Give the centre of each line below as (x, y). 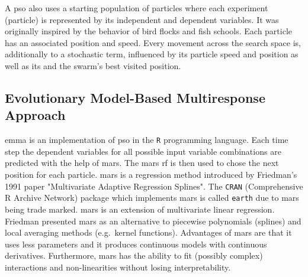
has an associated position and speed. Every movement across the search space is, (153, 42)
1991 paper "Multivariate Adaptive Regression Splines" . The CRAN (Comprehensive (154, 186)
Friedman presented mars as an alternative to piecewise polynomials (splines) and (153, 221)
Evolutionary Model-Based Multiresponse (135, 97)
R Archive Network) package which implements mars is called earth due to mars (152, 198)
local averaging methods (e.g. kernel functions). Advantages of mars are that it (148, 232)
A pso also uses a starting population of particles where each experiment (137, 8)
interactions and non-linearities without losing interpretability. (118, 267)
